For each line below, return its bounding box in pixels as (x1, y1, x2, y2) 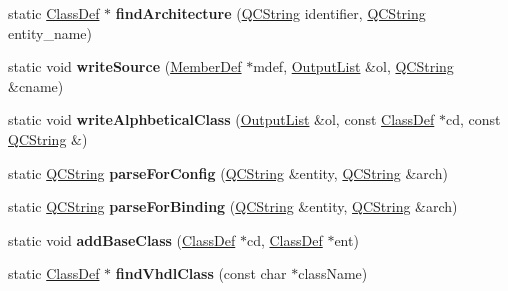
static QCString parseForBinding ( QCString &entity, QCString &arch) (8, 196, 458, 217)
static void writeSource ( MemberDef (8, 56, 242, 77)
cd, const (445, 109, 501, 130)
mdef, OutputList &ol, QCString (253, 56, 454, 77)
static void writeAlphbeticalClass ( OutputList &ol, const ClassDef (8, 109, 435, 130)
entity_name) (8, 22, 92, 43)
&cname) (8, 75, 64, 96)
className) (298, 263, 368, 284)
